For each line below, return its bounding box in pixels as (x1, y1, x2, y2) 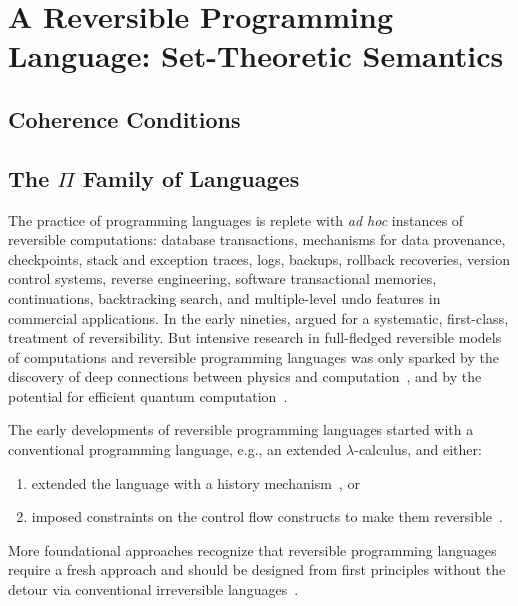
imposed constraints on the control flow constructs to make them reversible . (31, 506, 503, 527)
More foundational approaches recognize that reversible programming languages (8, 539, 497, 560)
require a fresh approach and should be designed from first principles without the (8, 559, 506, 580)
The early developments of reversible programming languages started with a (8, 419, 474, 440)
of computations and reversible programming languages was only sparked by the (8, 346, 499, 367)
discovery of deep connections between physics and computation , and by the (8, 366, 482, 387)
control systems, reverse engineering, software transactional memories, (8, 268, 437, 289)
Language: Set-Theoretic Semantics (8, 35, 504, 76)
